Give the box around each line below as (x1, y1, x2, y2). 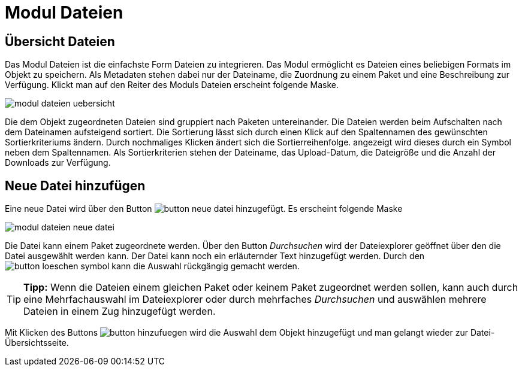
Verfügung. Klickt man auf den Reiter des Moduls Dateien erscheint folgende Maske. (5, 80, 339, 90)
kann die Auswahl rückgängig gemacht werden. (111, 261, 300, 272)
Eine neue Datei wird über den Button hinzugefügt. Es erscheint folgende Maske (5, 203, 403, 214)
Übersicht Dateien (5, 34, 115, 49)
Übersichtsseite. (5, 337, 69, 348)
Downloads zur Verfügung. (5, 157, 111, 168)
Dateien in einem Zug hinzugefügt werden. (23, 305, 216, 318)
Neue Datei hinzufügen (5, 178, 146, 193)
